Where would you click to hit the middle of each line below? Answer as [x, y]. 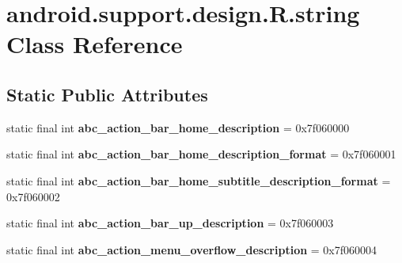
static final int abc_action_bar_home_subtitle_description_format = [199, 180]
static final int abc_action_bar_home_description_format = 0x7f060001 [201, 154]
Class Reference [95, 44]
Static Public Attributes [107, 94]
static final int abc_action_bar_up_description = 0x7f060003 [170, 223]
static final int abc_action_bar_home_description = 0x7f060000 [178, 127]
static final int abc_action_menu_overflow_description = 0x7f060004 [192, 249]
